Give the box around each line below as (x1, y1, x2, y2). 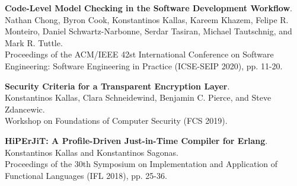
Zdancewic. (5, 102, 45, 115)
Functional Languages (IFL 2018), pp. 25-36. (5, 169, 167, 181)
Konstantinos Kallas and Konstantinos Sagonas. (5, 146, 178, 158)
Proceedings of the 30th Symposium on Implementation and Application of (5, 158, 278, 170)
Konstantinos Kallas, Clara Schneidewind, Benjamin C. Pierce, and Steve (5, 91, 272, 104)
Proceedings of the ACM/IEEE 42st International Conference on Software (5, 48, 274, 60)
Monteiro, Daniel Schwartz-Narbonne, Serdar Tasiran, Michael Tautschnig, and (5, 25, 292, 37)
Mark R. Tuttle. (5, 36, 63, 49)
